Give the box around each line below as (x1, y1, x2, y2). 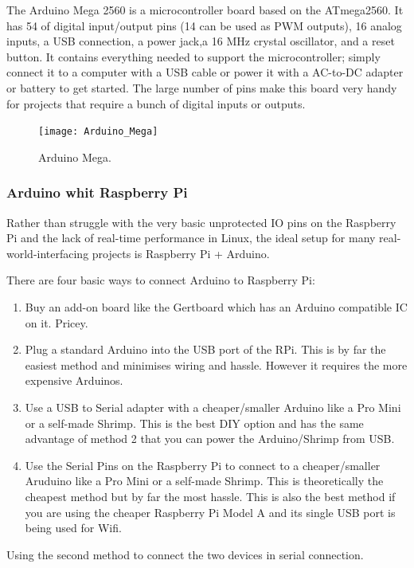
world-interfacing (6, 245, 89, 261)
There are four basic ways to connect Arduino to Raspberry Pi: (6, 272, 315, 288)
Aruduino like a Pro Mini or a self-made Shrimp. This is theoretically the (25, 472, 384, 489)
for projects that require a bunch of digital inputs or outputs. (6, 95, 306, 112)
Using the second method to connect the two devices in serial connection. (6, 546, 364, 562)
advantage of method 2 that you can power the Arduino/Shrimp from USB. (25, 430, 395, 447)
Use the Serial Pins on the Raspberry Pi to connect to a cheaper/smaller (25, 456, 381, 473)
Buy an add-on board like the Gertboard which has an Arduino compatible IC (25, 299, 408, 315)
